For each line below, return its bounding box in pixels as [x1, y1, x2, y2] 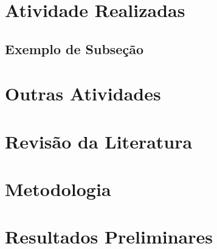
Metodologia [5, 177, 111, 202]
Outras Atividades [5, 81, 161, 106]
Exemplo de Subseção [5, 39, 143, 58]
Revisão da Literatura [5, 128, 193, 153]
